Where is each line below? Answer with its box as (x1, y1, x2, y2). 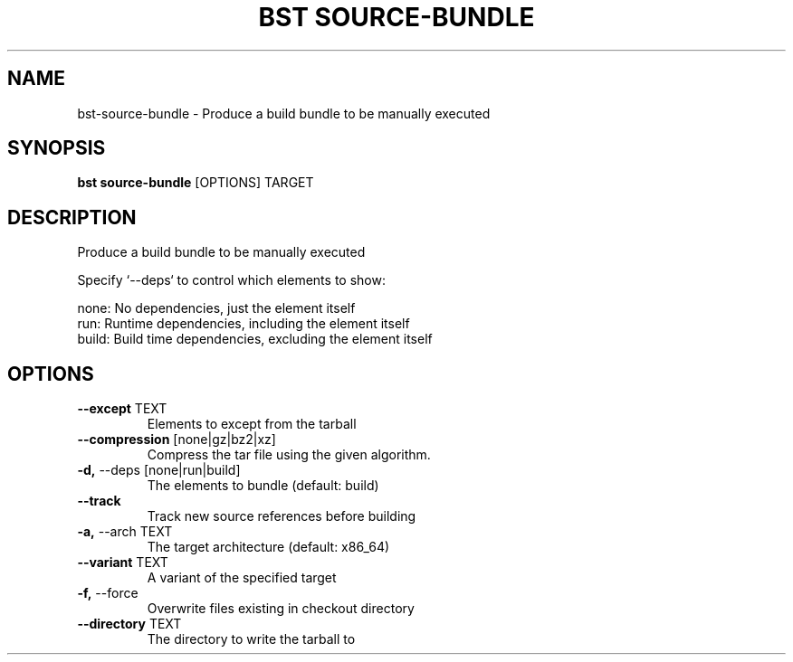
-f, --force (77, 585, 139, 601)
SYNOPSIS (7, 137, 106, 160)
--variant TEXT (77, 554, 168, 571)
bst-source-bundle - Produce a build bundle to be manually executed (77, 105, 491, 121)
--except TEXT (77, 401, 167, 417)
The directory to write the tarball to (147, 631, 356, 648)
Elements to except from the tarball (147, 416, 357, 432)
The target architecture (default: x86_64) (147, 539, 390, 555)
